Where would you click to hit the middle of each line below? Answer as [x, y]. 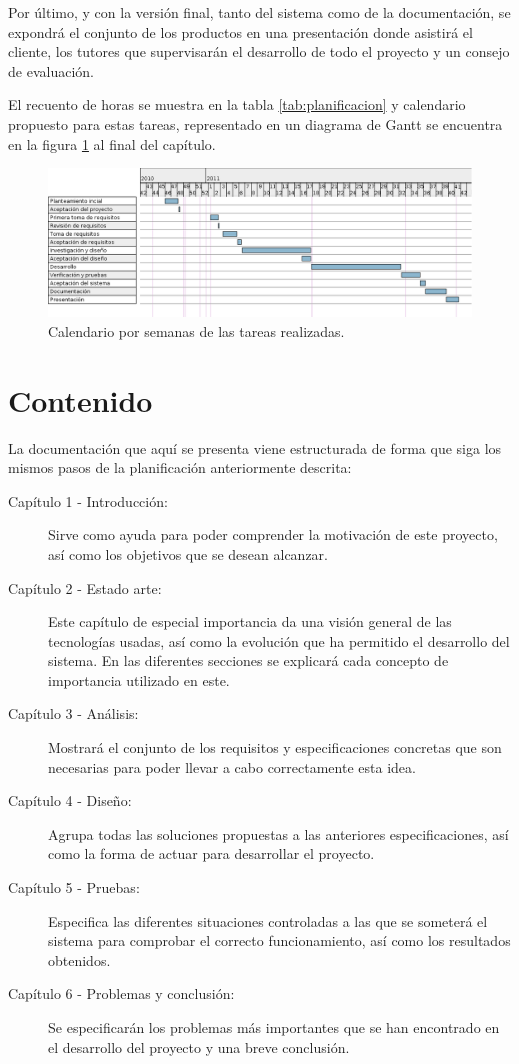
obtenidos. [79, 959]
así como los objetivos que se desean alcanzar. [188, 553]
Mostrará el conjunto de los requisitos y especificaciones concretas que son [275, 747]
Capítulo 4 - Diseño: [70, 800]
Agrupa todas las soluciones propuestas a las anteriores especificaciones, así [278, 833]
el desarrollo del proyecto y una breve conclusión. [199, 1046]
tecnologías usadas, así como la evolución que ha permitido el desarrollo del [279, 640]
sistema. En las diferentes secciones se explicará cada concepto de [248, 660]
